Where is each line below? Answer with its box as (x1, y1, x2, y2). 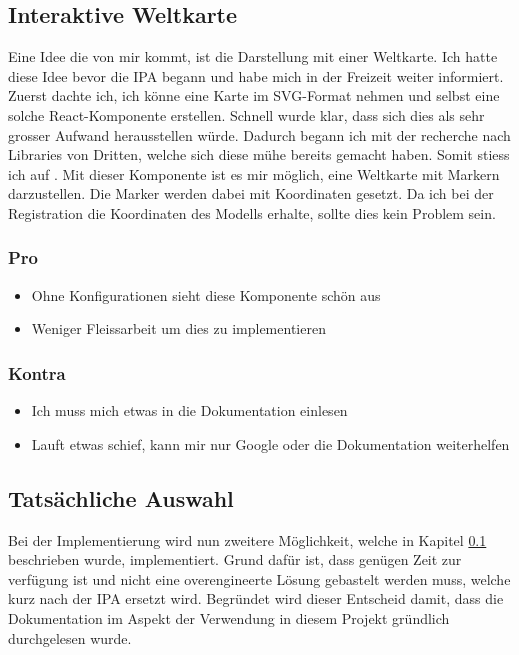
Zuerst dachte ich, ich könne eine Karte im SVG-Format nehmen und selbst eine (8, 85, 500, 106)
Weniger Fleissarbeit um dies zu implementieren (31, 318, 326, 339)
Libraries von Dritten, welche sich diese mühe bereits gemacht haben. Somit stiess (8, 144, 510, 165)
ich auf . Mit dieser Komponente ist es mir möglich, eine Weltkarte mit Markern (8, 163, 500, 184)
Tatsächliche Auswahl (8, 482, 234, 513)
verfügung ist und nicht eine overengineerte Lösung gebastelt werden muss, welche (8, 568, 511, 589)
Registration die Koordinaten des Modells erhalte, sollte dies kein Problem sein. (8, 202, 496, 223)
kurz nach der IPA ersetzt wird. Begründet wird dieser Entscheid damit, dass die (8, 588, 504, 609)
